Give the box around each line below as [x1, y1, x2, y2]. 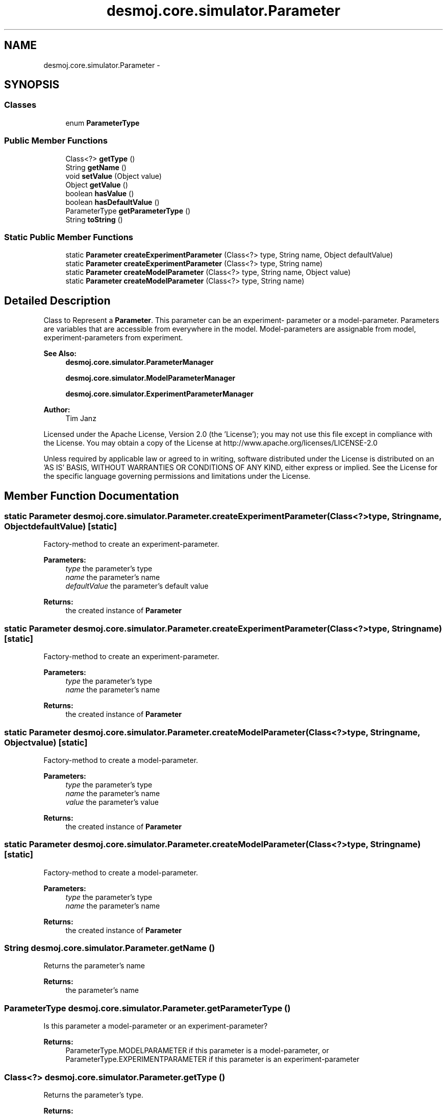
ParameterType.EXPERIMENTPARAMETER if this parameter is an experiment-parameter [65, 1055, 360, 1064]
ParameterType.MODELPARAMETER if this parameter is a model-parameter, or [65, 1046, 329, 1055]
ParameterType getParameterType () [65, 206, 191, 215]
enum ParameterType [65, 118, 140, 127]
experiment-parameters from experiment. [43, 333, 183, 342]
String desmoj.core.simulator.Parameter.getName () [4, 943, 215, 953]
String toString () [65, 215, 123, 224]
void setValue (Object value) [65, 171, 162, 180]
